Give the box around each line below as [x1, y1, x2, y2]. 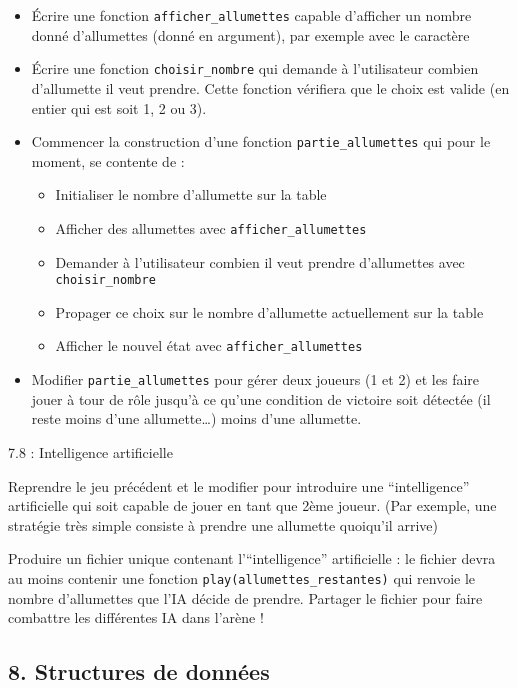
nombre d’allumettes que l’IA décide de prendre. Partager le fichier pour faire [8, 587, 483, 608]
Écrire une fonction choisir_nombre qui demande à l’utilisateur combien [31, 58, 479, 79]
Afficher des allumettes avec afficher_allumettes [55, 217, 367, 238]
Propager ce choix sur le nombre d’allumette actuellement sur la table [55, 301, 484, 322]
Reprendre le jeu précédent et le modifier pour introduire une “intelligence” [8, 475, 470, 496]
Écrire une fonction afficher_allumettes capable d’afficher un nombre [31, 5, 472, 25]
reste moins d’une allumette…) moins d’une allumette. [31, 408, 362, 429]
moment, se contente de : [31, 150, 185, 171]
